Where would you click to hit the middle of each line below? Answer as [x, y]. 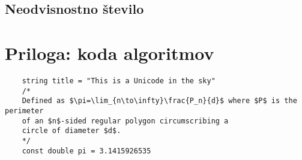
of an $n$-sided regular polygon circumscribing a [125, 121]
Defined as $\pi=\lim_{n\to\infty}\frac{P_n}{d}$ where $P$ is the [159, 101]
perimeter [24, 111]
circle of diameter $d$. [71, 131]
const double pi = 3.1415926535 [86, 151]
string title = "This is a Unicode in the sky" [119, 81]
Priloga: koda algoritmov [110, 52]
